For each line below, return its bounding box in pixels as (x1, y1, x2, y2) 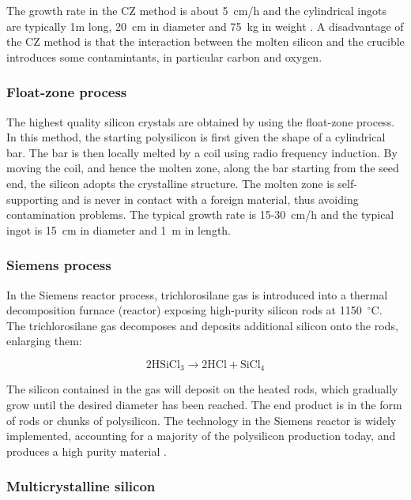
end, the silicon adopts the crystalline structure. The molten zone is (6, 175, 334, 191)
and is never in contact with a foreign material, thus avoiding (62, 190, 359, 207)
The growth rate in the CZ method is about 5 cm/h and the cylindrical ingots (6, 2, 386, 18)
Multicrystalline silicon (6, 476, 156, 496)
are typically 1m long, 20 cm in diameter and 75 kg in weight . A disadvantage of (6, 17, 404, 34)
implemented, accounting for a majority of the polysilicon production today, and (6, 427, 396, 444)
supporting (6, 190, 58, 207)
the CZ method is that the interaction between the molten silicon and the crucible (6, 33, 405, 50)
